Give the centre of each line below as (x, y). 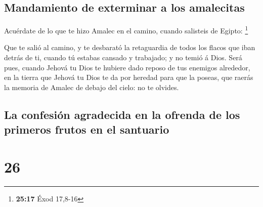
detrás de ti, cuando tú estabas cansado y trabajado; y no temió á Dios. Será (123, 57)
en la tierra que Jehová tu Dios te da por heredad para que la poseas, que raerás (129, 77)
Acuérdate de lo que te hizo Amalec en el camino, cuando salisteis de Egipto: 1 (126, 30)
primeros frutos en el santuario (87, 129)
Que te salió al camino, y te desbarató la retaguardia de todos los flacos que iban (130, 47)
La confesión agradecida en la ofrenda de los (122, 114)
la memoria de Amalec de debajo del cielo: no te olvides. (92, 87)
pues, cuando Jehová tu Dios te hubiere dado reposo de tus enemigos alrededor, (127, 67)
